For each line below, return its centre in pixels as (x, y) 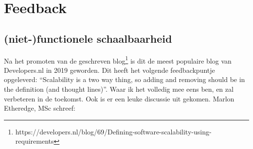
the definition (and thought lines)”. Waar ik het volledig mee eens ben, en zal (119, 89)
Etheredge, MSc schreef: (40, 108)
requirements (35, 141)
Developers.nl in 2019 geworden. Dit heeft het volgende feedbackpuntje (109, 70)
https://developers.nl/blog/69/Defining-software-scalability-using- (113, 131)
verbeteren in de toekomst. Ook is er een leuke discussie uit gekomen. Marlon (119, 98)
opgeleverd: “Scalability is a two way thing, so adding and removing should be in (125, 79)
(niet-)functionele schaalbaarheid (88, 38)
